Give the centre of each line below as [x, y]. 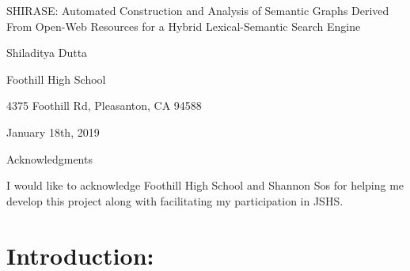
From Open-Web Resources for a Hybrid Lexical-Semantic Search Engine [184, 26]
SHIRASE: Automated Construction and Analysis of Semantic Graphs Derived [198, 10]
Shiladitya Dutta [47, 53]
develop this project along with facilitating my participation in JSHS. [175, 200]
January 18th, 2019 [53, 132]
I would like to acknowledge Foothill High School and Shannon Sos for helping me [205, 185]
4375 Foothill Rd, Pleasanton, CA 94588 [104, 105]
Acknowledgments [49, 158]
